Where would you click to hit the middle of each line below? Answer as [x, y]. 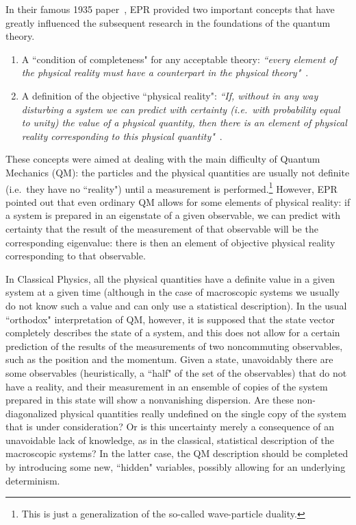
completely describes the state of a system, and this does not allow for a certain [173, 332]
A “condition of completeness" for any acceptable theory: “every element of [179, 59]
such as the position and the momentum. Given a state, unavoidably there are [169, 359]
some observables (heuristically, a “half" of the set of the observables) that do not [176, 372]
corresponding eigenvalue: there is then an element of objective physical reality [170, 242]
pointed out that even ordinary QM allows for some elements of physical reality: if [178, 201]
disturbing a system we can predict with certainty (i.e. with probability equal [181, 109]
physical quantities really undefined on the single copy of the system [203, 413]
